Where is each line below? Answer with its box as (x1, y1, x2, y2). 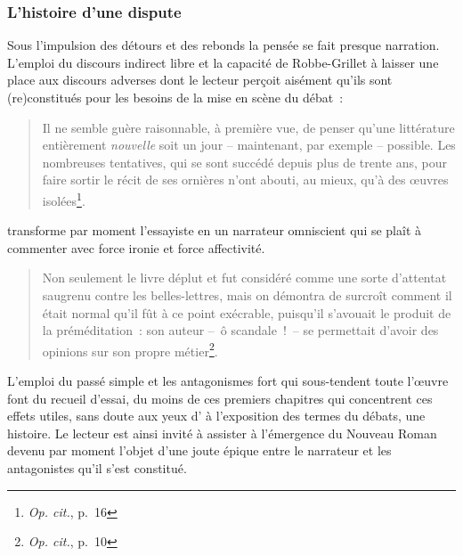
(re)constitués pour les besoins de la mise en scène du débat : (7, 88, 344, 106)
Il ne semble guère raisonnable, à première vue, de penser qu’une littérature (42, 118, 455, 136)
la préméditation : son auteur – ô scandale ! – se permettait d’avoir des (42, 321, 439, 339)
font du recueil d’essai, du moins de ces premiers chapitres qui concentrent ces (7, 388, 433, 407)
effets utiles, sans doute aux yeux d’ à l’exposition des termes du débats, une (7, 406, 426, 425)
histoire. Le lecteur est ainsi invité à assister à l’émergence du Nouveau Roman (7, 423, 437, 442)
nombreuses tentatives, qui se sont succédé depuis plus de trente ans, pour (42, 152, 448, 171)
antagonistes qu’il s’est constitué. (7, 459, 187, 477)
